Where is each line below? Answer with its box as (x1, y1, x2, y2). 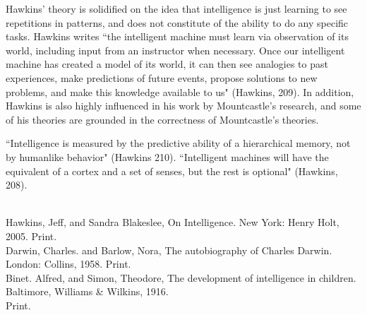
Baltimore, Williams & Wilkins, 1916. (6, 284, 169, 299)
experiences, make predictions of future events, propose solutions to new (6, 70, 318, 85)
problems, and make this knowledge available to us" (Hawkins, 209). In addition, (6, 84, 354, 99)
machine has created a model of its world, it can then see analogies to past (6, 57, 328, 71)
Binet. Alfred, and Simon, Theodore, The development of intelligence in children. (6, 270, 356, 285)
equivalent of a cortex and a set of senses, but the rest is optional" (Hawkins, (6, 163, 338, 178)
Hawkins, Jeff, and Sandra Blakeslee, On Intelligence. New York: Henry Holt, (6, 215, 339, 230)
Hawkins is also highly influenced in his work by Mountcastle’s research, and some (6, 98, 361, 113)
